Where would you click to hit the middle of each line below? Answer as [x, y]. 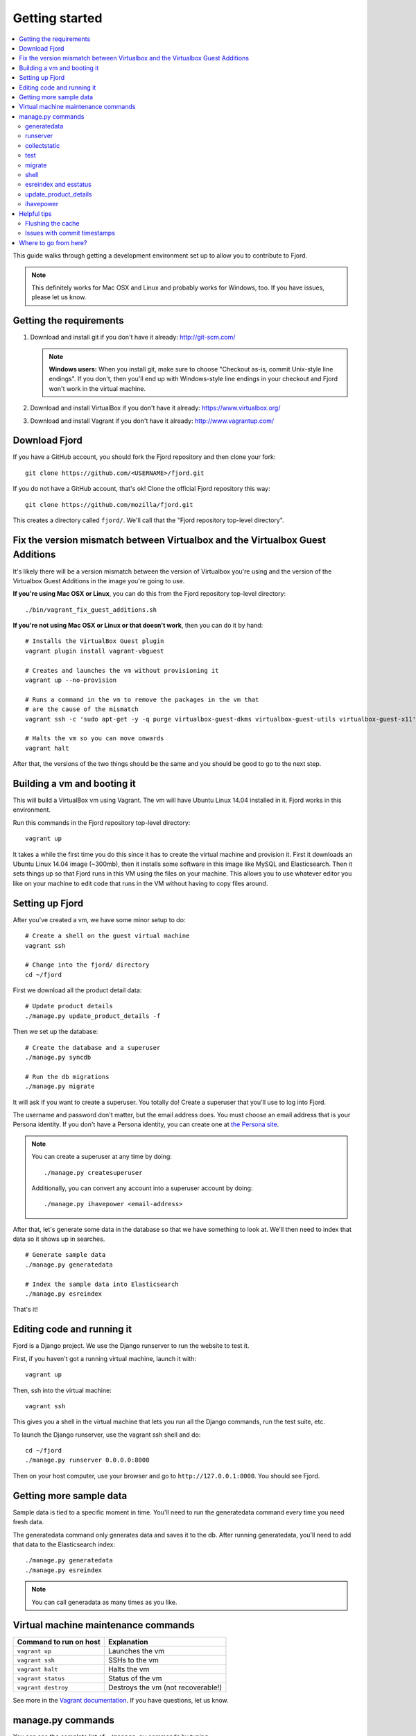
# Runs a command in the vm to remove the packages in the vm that [142, 699]
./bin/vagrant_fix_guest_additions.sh [91, 610]
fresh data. [28, 1522]
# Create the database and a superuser [93, 1048]
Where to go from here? [53, 242]
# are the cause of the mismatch [82, 709]
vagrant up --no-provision [71, 680]
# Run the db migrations [67, 1077]
